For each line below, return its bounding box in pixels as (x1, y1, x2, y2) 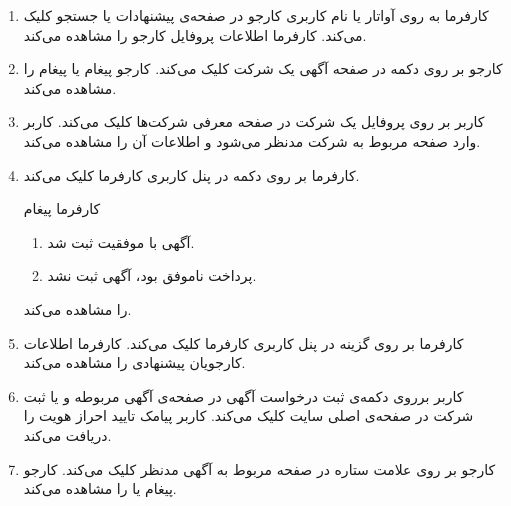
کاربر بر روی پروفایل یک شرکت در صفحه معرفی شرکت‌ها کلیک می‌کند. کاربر (23, 111, 485, 132)
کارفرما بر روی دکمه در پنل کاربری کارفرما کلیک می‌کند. (23, 164, 360, 185)
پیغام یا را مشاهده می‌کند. (23, 478, 177, 499)
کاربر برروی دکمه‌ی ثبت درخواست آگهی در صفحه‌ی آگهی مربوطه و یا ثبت (23, 385, 464, 406)
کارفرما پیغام (23, 198, 101, 219)
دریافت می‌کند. (23, 424, 112, 445)
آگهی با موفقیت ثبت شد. (47, 231, 195, 252)
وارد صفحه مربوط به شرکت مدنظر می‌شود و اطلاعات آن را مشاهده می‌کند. (23, 130, 481, 151)
